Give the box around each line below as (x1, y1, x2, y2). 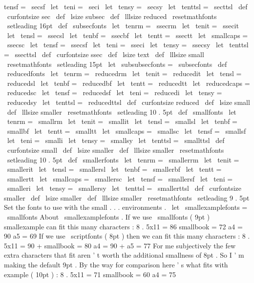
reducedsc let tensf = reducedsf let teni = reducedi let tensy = (7, 87, 222, 98)
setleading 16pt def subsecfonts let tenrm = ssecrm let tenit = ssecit (7, 20, 239, 31)
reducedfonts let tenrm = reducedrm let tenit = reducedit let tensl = (7, 68, 242, 79)
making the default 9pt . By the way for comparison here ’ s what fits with (4, 260, 228, 270)
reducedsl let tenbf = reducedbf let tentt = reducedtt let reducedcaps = (7, 78, 250, 88)
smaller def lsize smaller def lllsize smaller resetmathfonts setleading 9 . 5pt (4, 192, 250, 202)
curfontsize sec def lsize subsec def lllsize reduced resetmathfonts (7, 11, 217, 21)
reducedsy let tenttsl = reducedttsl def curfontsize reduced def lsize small (7, 97, 250, 107)
